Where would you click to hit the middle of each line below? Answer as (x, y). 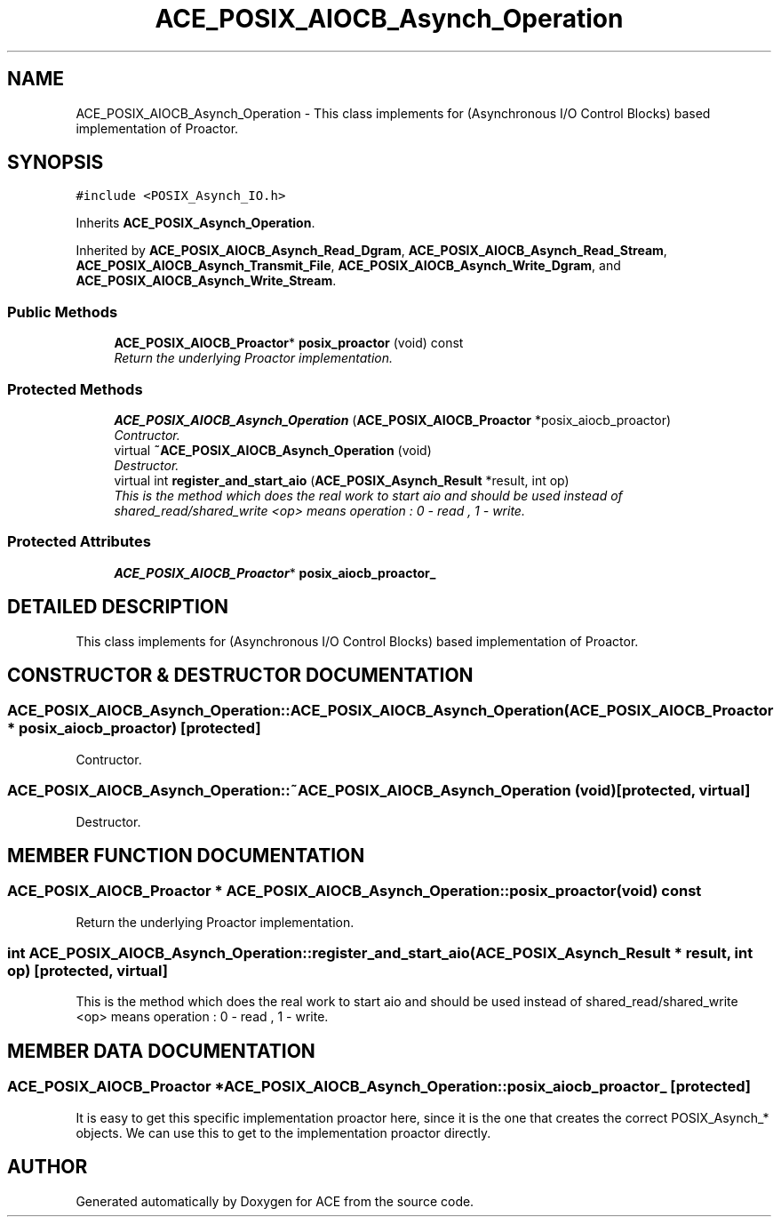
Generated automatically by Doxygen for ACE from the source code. (275, 1201)
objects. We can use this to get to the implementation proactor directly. (283, 1132)
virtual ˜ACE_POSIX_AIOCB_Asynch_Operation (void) (273, 450)
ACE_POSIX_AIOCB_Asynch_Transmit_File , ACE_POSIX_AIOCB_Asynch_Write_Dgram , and (348, 266)
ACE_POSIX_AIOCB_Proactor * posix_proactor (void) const (289, 343)
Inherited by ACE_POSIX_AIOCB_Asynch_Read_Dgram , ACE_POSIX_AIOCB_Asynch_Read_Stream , (371, 251)
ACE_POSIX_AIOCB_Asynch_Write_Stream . (206, 281)
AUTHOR (48, 1167)
